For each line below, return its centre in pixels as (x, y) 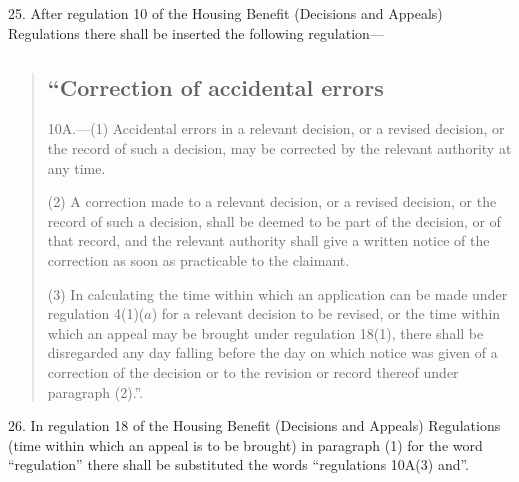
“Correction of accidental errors (215, 86)
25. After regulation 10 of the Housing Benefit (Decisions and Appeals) (225, 13)
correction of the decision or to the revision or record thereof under (253, 371)
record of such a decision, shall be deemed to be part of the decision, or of (274, 220)
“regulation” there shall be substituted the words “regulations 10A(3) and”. (239, 464)
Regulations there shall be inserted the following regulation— (196, 32)
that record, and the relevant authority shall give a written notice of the (268, 240)
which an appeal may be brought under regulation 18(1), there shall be (265, 332)
